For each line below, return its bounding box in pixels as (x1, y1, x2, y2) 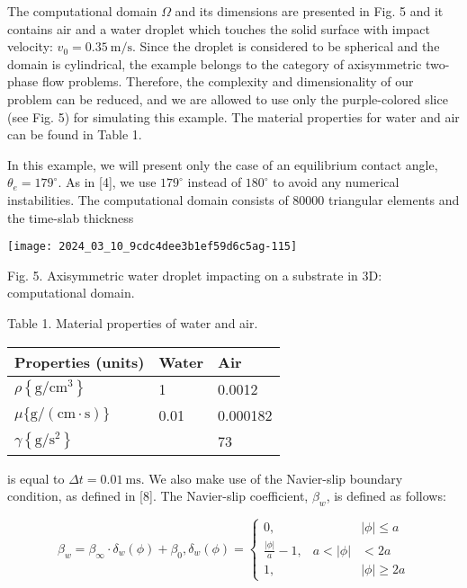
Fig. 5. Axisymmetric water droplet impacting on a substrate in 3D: (7, 265, 382, 284)
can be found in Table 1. (7, 125, 142, 144)
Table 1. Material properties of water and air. (7, 313, 258, 332)
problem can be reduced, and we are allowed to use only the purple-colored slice (7, 89, 448, 108)
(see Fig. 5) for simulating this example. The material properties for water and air (7, 107, 460, 126)
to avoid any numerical (273, 173, 400, 192)
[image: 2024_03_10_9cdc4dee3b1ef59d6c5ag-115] (7, 240, 298, 254)
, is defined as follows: (326, 486, 446, 505)
